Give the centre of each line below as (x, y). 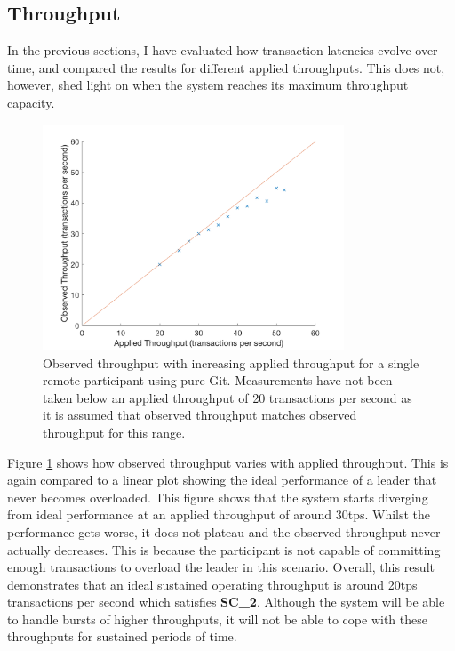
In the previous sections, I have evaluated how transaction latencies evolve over (223, 50)
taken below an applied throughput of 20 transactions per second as (227, 397)
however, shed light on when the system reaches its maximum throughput (208, 85)
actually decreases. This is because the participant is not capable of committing (224, 549)
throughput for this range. (114, 432)
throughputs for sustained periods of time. (122, 636)
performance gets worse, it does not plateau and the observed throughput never (224, 531)
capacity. (31, 102)
